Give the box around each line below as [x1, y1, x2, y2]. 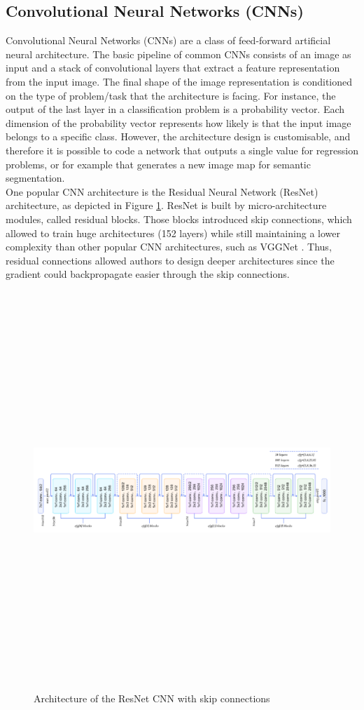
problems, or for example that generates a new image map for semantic [6, 156, 311, 171]
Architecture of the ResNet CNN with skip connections [34, 691, 270, 706]
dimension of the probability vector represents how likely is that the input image [6, 115, 351, 130]
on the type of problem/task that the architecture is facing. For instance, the [6, 88, 336, 102]
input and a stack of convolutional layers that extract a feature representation [6, 60, 340, 75]
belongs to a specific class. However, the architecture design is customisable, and [6, 129, 351, 144]
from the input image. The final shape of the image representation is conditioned [6, 74, 353, 88]
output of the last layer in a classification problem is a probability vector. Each [6, 102, 345, 116]
